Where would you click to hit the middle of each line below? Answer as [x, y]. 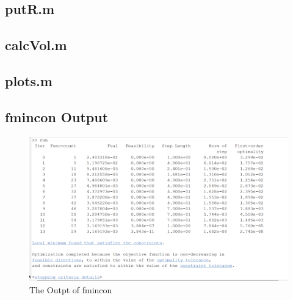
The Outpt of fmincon [71, 289]
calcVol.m [36, 45]
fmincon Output [57, 116]
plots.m [29, 80]
